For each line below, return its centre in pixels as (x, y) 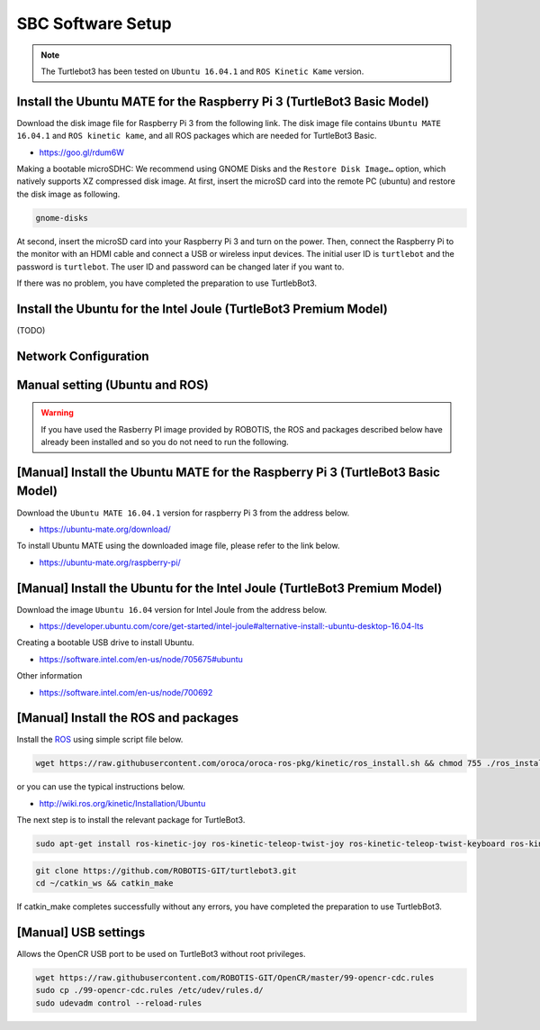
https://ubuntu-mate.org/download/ (105, 529)
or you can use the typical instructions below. (101, 787)
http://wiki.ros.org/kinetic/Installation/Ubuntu (122, 803)
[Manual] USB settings (81, 932)
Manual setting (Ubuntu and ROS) (112, 384)
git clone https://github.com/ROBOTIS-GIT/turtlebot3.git (166, 870)
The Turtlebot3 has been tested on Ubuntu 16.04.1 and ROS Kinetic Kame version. (202, 71)
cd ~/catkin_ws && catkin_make (105, 884)
